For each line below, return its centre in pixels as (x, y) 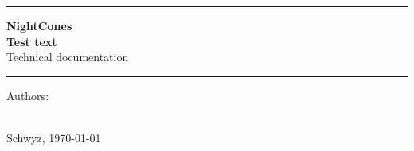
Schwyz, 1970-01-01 (54, 137)
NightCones (39, 25)
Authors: (28, 95)
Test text (32, 41)
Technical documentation (68, 57)
